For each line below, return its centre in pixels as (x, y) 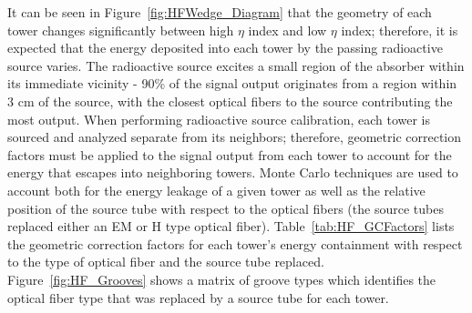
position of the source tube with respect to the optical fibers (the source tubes (226, 208)
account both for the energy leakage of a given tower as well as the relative (216, 190)
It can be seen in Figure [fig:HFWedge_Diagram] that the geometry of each (220, 12)
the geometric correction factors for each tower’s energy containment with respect (235, 243)
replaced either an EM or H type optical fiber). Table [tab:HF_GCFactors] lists (231, 226)
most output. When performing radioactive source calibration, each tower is (219, 119)
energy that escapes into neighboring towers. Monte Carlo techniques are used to (233, 172)
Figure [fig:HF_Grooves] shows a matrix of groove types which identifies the (222, 279)
